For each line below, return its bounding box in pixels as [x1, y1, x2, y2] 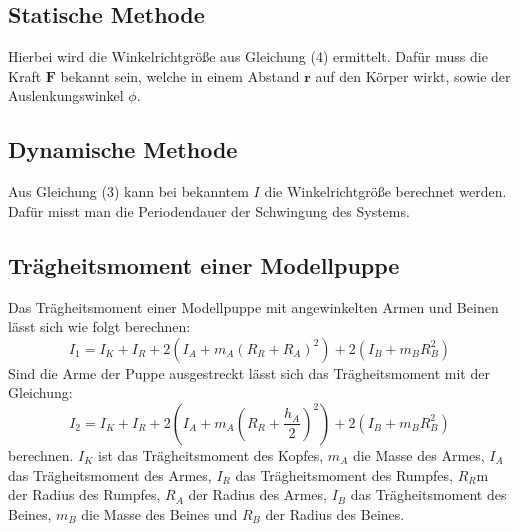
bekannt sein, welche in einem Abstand [60, 65, 300, 86]
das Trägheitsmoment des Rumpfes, [235, 464, 453, 485]
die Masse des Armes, [352, 444, 485, 465]
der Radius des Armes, [188, 484, 327, 505]
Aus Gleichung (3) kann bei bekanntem [8, 181, 249, 202]
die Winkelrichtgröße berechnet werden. [264, 181, 507, 202]
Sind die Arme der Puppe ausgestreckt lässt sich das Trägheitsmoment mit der [8, 362, 490, 383]
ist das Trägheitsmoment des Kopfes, [97, 444, 324, 465]
